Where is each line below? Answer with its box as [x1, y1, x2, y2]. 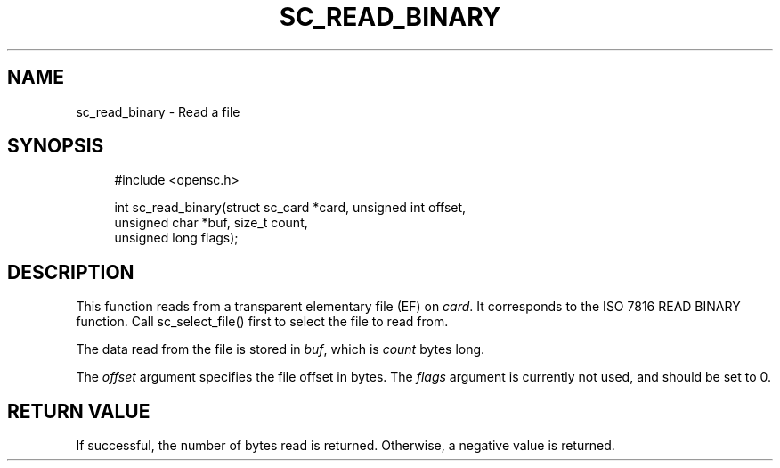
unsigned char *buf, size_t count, [114, 215, 308, 231]
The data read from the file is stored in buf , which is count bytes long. [76, 341, 485, 357]
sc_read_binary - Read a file [76, 103, 240, 119]
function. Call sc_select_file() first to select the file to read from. [76, 314, 449, 330]
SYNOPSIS [7, 135, 104, 158]
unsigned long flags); [114, 230, 239, 246]
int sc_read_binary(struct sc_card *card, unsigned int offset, [114, 200, 467, 216]
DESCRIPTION [7, 260, 134, 283]
